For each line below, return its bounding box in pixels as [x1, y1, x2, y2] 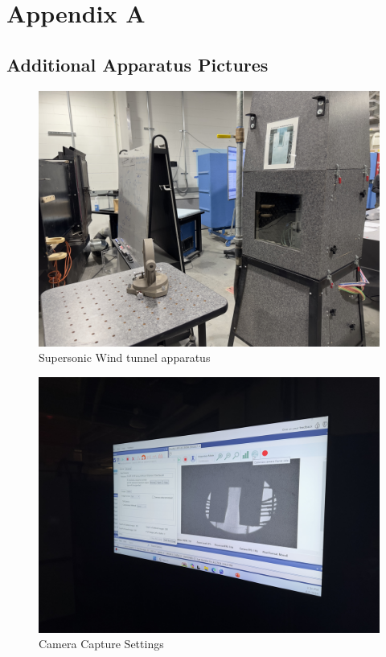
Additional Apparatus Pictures [6, 51, 269, 76]
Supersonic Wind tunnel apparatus [39, 349, 211, 366]
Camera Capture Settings [39, 635, 164, 652]
